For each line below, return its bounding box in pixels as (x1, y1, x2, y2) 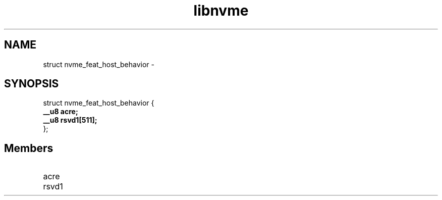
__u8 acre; (43, 107, 78, 116)
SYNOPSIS (4, 77, 59, 90)
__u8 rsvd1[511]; (43, 116, 97, 125)
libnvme (193, 2, 249, 19)
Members (4, 141, 53, 155)
